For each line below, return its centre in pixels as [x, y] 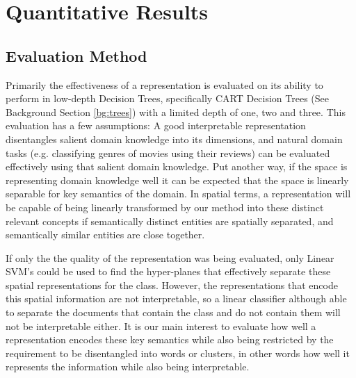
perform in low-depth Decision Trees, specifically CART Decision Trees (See [168, 98]
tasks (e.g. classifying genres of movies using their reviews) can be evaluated [168, 153]
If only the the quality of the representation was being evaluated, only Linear [170, 257]
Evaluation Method [76, 55]
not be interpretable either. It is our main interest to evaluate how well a [161, 326]
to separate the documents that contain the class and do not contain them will [173, 312]
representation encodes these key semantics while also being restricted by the [170, 339]
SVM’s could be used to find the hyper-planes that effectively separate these [168, 271]
